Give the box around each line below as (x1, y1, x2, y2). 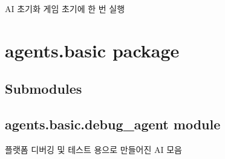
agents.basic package (5, 37, 180, 62)
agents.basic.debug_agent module (5, 115, 221, 134)
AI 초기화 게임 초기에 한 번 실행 (5, 2, 125, 15)
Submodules (5, 79, 82, 98)
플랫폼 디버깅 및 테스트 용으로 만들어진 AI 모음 (5, 143, 182, 155)
